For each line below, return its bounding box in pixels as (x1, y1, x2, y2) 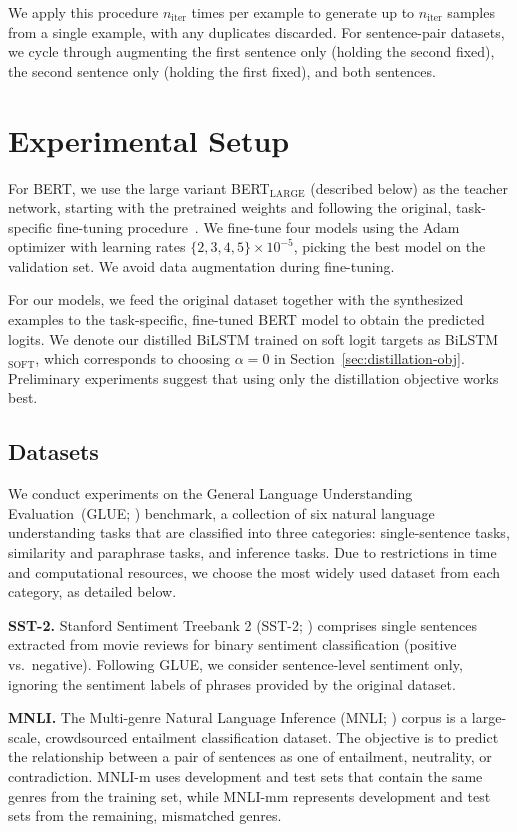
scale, (8, 726, 41, 747)
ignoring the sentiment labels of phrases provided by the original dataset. (8, 673, 456, 694)
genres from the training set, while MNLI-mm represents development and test (8, 785, 491, 806)
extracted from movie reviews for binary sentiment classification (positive (8, 634, 457, 655)
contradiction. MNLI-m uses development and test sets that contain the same (8, 765, 483, 786)
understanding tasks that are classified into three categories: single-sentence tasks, (8, 522, 510, 543)
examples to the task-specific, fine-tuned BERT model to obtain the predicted (8, 309, 485, 330)
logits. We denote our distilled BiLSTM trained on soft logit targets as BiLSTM (8, 328, 499, 349)
